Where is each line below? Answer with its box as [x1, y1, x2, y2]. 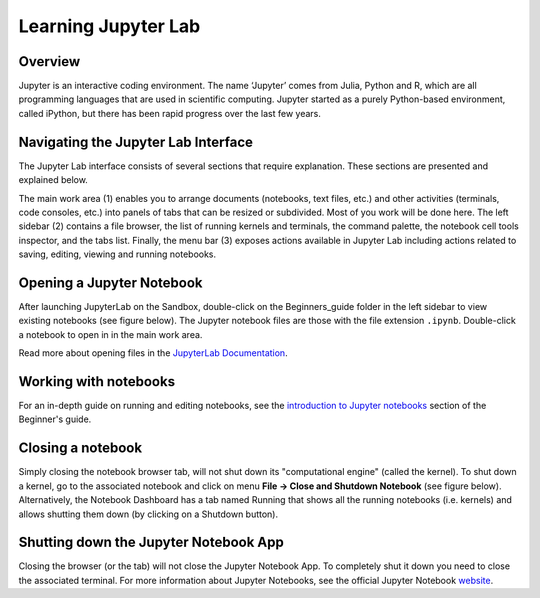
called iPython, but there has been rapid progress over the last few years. [18, 107, 322, 119]
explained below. [18, 174, 89, 186]
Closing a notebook [18, 440, 143, 457]
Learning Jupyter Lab [18, 15, 201, 37]
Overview [18, 53, 81, 70]
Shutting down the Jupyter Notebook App [18, 534, 284, 551]
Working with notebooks [18, 373, 175, 390]
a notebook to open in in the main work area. [18, 328, 203, 340]
